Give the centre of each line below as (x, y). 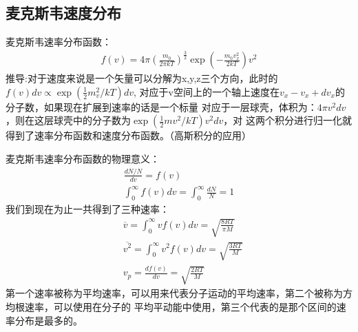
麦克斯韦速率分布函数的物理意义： (83, 158)
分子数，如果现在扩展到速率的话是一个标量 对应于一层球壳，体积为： (161, 106)
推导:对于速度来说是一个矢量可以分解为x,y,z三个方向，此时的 (142, 78)
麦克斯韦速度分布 (63, 13)
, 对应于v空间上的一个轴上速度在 (206, 91)
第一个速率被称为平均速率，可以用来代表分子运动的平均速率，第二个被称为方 (179, 293)
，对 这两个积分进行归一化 (283, 120)
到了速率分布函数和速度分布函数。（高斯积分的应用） (133, 135)
